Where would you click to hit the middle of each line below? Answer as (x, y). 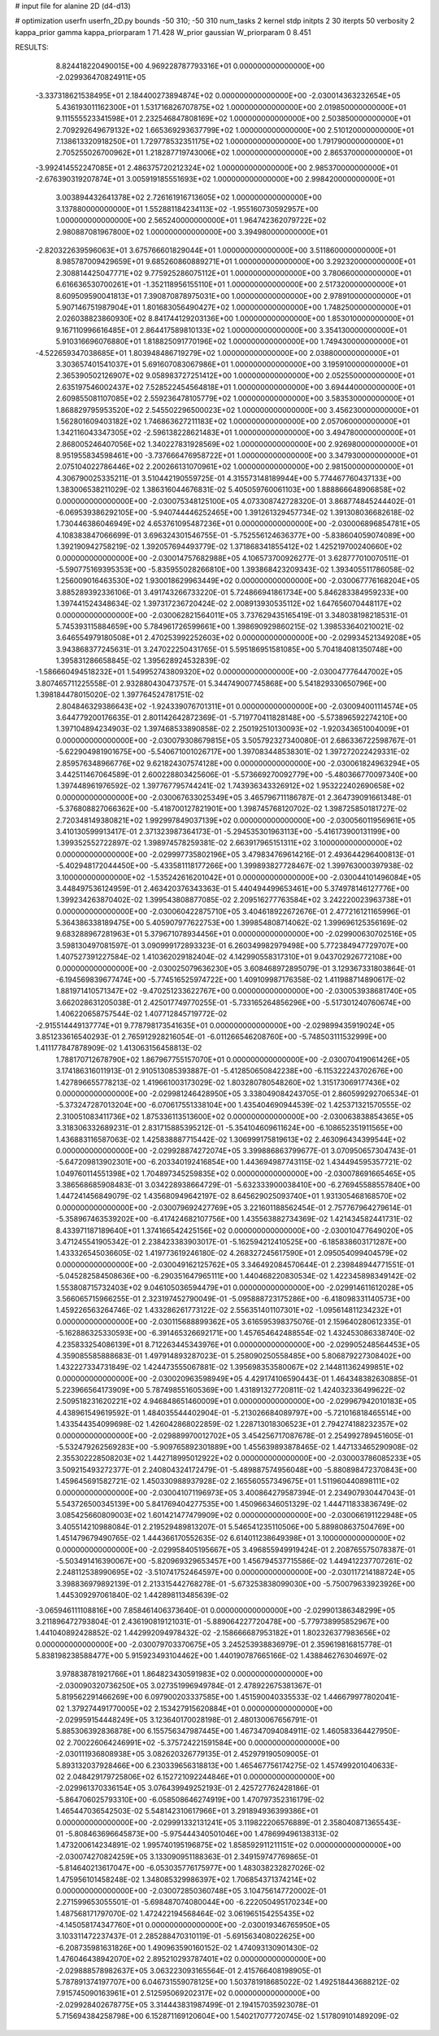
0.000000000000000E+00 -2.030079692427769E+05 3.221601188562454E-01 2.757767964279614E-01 (234, 1207)
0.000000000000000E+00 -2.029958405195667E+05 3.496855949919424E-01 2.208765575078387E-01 (236, 1549)
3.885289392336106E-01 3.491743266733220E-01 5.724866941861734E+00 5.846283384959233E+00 (232, 592)
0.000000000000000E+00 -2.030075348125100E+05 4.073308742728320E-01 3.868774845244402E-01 (236, 501)
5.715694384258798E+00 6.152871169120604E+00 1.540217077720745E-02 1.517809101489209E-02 (227, 2016)
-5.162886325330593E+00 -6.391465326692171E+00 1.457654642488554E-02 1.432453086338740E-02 (235, 1333)
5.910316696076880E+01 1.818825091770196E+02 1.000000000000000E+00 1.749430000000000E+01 (232, 341)
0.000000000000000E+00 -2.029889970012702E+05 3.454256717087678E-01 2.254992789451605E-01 (235, 1435)
